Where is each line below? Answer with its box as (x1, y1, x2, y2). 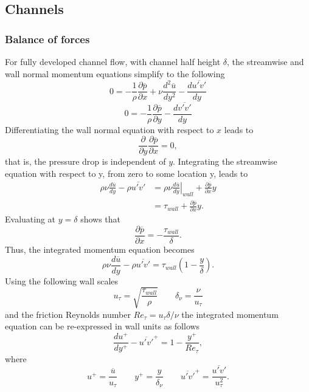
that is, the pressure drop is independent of (5, 155, 166, 168)
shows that (80, 213, 121, 225)
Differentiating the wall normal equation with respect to (5, 123, 214, 136)
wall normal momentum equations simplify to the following (5, 67, 225, 80)
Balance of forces (5, 31, 90, 46)
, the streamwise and (227, 55, 304, 67)
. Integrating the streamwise (173, 155, 277, 168)
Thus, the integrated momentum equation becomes (5, 243, 195, 256)
